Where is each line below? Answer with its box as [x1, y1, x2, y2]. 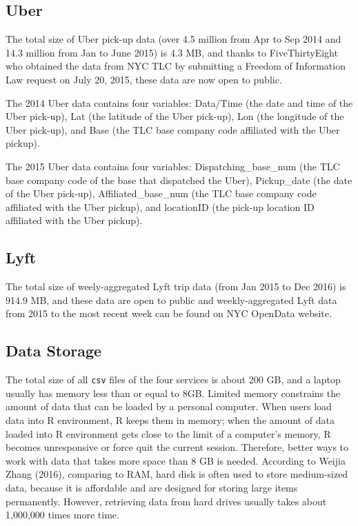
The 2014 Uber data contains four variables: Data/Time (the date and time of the [6, 95, 353, 110]
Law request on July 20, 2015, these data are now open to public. [6, 72, 282, 86]
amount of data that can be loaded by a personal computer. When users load [6, 399, 332, 414]
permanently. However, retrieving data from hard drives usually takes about [6, 494, 327, 508]
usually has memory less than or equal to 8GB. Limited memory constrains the [6, 385, 341, 400]
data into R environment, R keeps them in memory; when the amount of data [6, 412, 335, 427]
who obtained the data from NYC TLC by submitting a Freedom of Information [6, 59, 346, 73]
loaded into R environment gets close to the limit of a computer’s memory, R [6, 426, 331, 441]
